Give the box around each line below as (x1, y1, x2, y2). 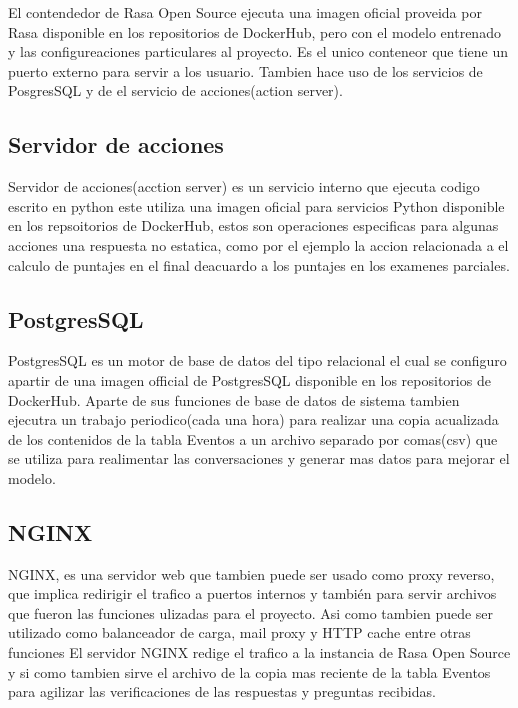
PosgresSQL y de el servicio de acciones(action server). (8, 80, 343, 101)
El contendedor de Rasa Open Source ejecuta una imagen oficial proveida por (8, 2, 482, 22)
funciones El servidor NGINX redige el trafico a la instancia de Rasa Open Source (8, 642, 511, 663)
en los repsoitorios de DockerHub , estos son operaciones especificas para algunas (8, 215, 499, 236)
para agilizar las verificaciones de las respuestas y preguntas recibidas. (8, 681, 436, 702)
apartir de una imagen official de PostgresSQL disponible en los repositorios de (8, 369, 491, 390)
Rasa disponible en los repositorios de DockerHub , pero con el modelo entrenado (8, 21, 501, 42)
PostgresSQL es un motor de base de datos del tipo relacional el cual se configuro (8, 350, 507, 371)
